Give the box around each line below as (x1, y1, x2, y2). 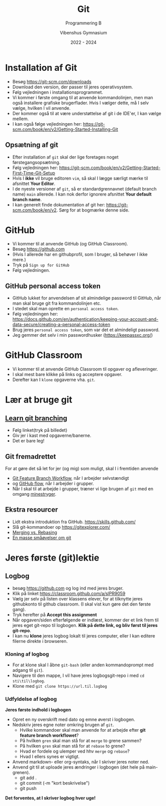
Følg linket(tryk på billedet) (12, 427, 68, 433)
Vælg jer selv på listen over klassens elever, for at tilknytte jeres (12, 596, 143, 602)
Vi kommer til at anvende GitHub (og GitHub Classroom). (12, 241, 128, 247)
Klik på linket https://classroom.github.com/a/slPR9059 (12, 590, 126, 597)
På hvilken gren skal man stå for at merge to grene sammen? (19, 738, 142, 744)
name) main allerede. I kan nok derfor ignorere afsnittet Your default (12, 191, 152, 197)
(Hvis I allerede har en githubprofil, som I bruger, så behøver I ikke (12, 251, 148, 257)
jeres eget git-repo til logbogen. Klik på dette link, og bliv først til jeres (12, 622, 158, 628)
